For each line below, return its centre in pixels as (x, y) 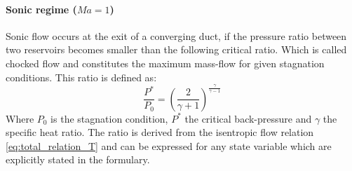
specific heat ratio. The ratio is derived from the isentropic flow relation (160, 132)
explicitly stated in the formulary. (78, 159)
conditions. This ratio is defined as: (81, 77)
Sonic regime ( (41, 9)
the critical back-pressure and (248, 118)
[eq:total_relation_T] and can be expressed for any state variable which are (169, 145)
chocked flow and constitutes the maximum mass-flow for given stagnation (165, 63)
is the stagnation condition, (109, 118)
